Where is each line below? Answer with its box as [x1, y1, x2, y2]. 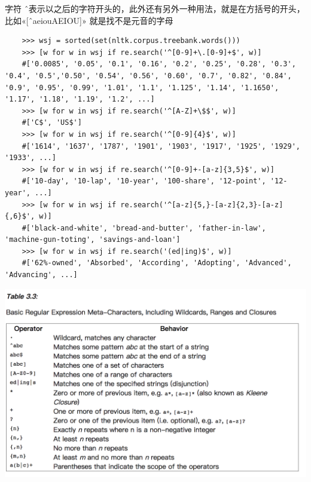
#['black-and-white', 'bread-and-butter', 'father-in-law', [22, 223, 266, 232]
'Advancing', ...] [5, 271, 78, 280]
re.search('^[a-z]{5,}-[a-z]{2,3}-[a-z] [120, 200, 283, 209]
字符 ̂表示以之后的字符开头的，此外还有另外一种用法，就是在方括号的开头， [5, 2, 305, 14]
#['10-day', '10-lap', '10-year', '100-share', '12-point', [22, 177, 266, 186]
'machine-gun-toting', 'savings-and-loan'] [5, 235, 181, 244]
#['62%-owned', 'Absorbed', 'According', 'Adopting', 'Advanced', [22, 259, 292, 268]
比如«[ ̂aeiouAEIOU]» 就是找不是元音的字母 [5, 14, 173, 26]
